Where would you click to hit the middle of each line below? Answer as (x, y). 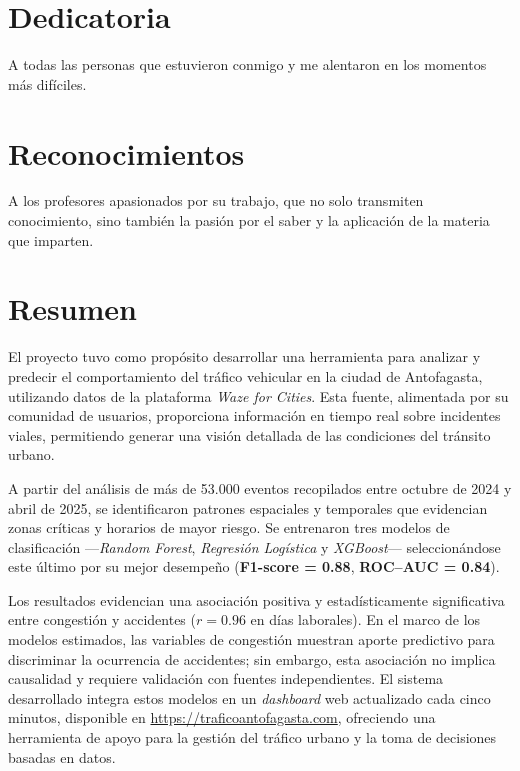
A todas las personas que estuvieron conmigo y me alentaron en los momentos (247, 64)
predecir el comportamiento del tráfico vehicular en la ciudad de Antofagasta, (245, 375)
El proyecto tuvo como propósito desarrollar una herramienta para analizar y (244, 356)
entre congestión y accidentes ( (102, 619)
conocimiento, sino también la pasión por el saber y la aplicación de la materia (249, 220)
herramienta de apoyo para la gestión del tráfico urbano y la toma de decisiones (252, 737)
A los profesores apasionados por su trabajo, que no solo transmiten (216, 200)
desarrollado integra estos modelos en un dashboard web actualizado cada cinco (249, 697)
